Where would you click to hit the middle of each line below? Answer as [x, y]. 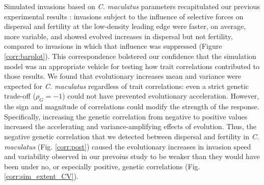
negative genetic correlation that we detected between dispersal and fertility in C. [131, 136]
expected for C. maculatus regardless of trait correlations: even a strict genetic [127, 86]
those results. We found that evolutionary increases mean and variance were [123, 76]
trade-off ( [20, 96]
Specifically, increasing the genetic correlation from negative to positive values [126, 116]
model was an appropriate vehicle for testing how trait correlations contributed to [132, 66]
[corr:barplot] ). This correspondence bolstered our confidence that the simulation [130, 56]
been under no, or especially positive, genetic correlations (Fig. [102, 166]
